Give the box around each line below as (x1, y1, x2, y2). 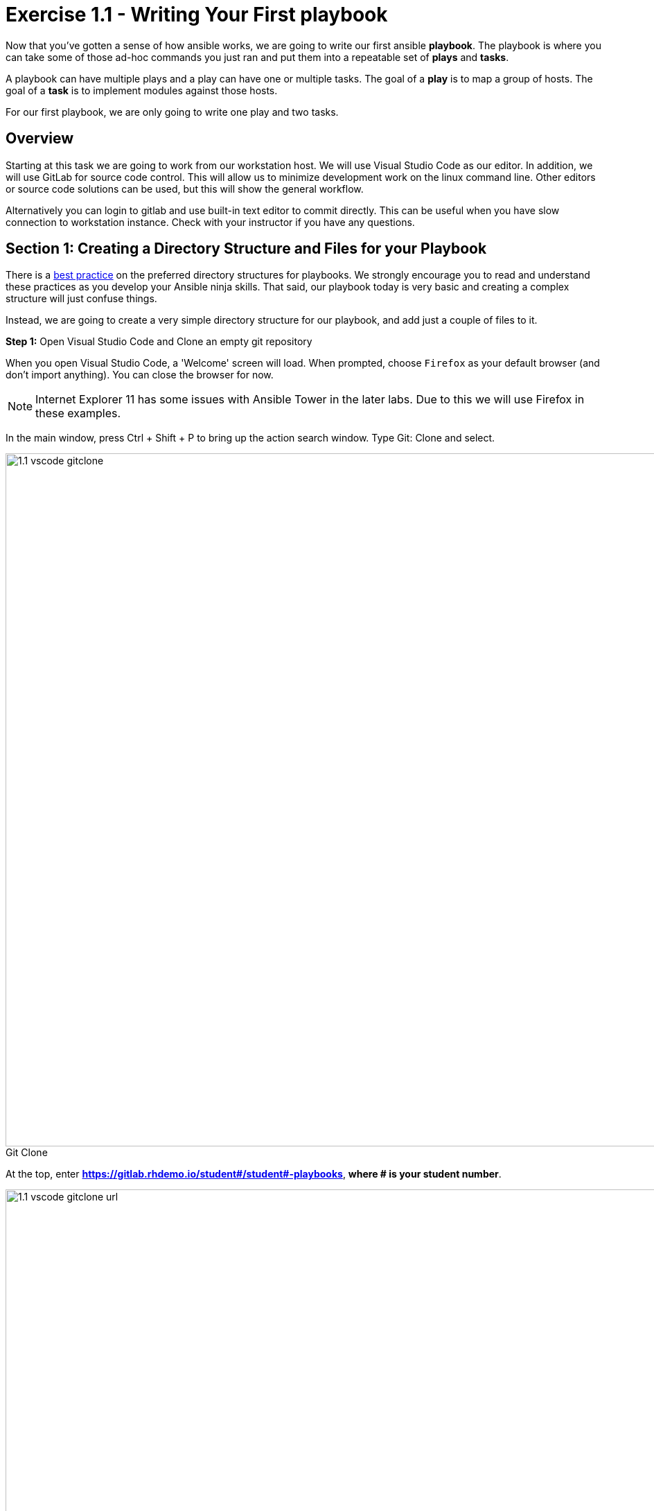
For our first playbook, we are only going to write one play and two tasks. (6, 105, 339, 118)
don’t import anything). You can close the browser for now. (6, 369, 274, 381)
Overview (6, 130, 74, 148)
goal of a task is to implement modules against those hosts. (6, 84, 278, 96)
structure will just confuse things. (6, 292, 157, 305)
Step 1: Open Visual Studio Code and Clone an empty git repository (6, 335, 312, 348)
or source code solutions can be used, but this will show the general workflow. (6, 182, 364, 195)
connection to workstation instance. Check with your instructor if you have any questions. (6, 216, 415, 228)
